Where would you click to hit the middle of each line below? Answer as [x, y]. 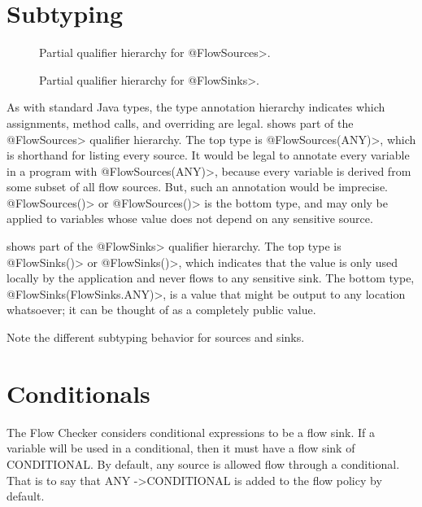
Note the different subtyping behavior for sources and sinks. [156, 337]
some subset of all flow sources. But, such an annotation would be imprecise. [197, 187]
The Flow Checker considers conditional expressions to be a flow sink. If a [191, 432]
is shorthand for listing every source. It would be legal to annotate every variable [208, 155]
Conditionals [78, 393]
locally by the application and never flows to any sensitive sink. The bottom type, [211, 278]
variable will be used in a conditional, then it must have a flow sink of [181, 448]
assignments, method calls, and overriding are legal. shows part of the [180, 122]
